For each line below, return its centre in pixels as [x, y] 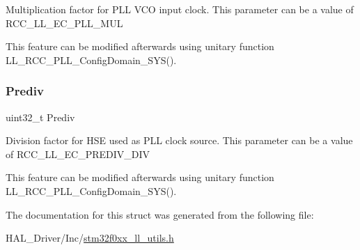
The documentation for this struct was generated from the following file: [160, 214]
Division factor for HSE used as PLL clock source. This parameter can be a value [179, 140]
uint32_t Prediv [40, 117]
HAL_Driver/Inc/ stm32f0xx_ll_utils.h [90, 238]
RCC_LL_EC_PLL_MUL [64, 23]
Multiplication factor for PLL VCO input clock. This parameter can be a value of [180, 9]
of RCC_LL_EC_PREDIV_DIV [78, 154]
